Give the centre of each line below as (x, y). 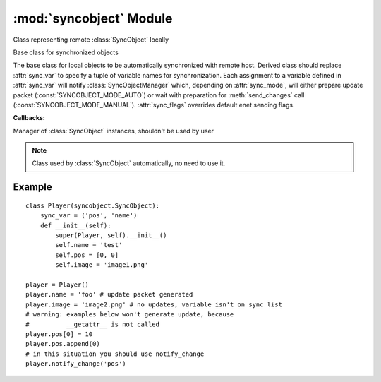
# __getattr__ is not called (93, 324)
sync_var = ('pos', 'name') (89, 216)
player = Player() (58, 285)
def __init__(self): (75, 225)
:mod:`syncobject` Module (93, 18)
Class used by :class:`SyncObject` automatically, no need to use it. (129, 163)
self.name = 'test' (89, 245)
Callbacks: (29, 118)
